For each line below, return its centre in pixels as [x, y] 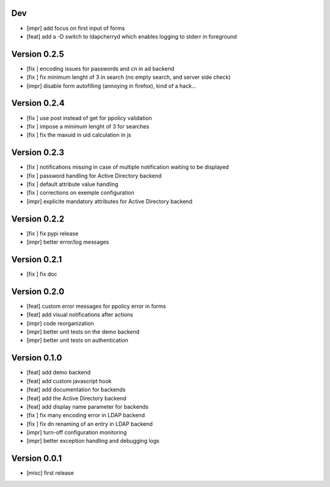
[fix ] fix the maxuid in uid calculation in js [79, 135]
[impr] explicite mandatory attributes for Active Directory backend [109, 201]
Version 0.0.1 [37, 459]
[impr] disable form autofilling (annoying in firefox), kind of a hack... [112, 86]
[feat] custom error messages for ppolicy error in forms [96, 306]
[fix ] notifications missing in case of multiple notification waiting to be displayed [128, 167]
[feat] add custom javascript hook [69, 381]
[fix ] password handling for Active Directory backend [94, 176]
